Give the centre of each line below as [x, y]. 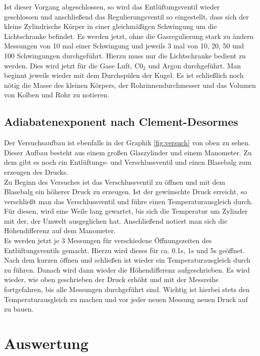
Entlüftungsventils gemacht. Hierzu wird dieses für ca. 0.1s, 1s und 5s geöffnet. [124, 250]
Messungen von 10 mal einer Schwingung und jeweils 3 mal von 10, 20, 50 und [124, 46]
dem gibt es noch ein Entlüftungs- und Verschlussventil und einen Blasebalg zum [128, 162]
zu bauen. [19, 309]
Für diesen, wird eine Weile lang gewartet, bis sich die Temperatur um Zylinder [126, 211]
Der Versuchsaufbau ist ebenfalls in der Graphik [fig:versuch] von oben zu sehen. [127, 143]
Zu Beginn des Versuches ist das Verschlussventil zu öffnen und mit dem [115, 181]
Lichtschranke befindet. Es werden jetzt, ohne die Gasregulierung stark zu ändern [129, 36]
